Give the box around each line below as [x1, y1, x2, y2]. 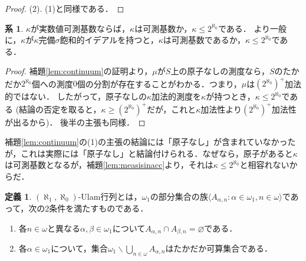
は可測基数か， [134, 22, 192, 34]
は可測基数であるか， [163, 34, 245, 46]
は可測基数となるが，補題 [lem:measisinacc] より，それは [5, 158, 213, 171]
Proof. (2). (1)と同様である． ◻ [5, 2, 124, 14]
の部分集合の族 [150, 190, 208, 202]
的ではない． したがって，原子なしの [5, 90, 147, 103]
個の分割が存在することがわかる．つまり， [77, 77, 242, 90]
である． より [218, 22, 271, 34]
